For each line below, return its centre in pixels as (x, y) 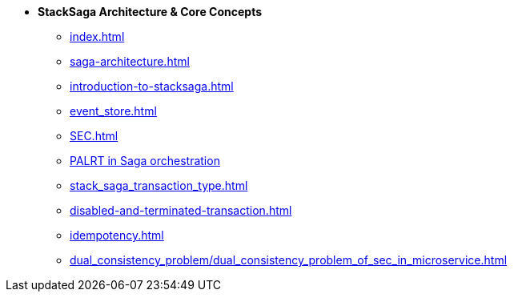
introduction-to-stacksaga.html (152, 86)
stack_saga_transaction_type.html (159, 185)
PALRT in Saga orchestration (145, 161)
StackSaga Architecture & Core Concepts (150, 12)
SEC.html (94, 136)
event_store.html (113, 111)
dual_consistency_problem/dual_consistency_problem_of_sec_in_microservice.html (289, 260)
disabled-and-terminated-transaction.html (181, 210)
